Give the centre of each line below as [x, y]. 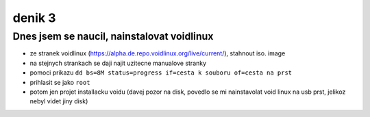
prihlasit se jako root [60, 82]
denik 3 [34, 18]
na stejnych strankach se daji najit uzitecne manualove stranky [118, 63]
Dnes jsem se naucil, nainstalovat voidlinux [113, 36]
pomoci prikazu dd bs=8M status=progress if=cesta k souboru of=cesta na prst [161, 73]
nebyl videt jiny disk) [59, 101]
